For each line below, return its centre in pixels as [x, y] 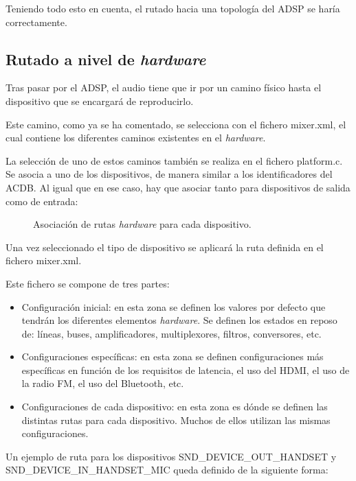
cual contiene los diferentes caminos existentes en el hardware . [136, 138]
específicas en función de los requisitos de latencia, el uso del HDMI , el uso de [186, 369]
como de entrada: [42, 201]
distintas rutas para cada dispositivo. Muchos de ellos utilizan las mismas [176, 420]
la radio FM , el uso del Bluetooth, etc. [103, 383]
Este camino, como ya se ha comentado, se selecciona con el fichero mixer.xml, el [176, 124]
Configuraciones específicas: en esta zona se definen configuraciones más [173, 356]
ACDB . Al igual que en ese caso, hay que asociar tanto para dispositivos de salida [178, 187]
